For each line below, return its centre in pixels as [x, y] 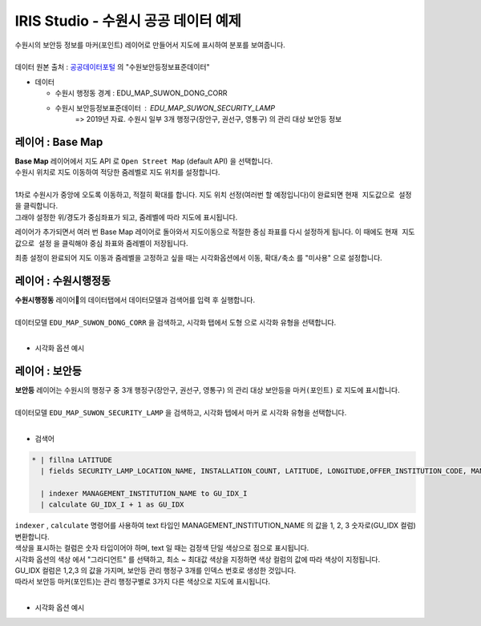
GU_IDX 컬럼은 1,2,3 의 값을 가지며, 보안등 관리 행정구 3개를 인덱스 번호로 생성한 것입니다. [156, 570]
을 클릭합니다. [36, 206]
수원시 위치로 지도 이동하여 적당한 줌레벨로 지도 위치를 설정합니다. [117, 172]
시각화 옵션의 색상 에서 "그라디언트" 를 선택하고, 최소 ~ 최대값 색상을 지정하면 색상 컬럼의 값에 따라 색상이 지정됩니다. [198, 559]
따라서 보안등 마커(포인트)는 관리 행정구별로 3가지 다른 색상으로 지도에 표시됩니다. [143, 582]
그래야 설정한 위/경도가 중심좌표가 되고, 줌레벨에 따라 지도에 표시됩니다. [126, 217]
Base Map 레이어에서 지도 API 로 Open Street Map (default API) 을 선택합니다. [143, 161]
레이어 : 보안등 [48, 372]
